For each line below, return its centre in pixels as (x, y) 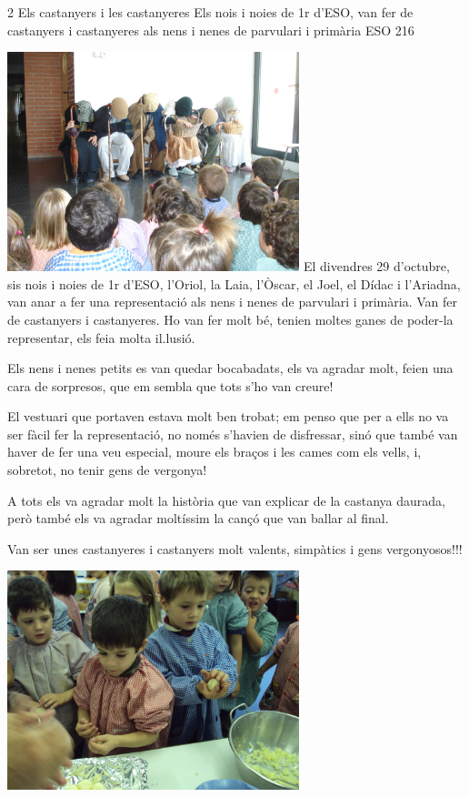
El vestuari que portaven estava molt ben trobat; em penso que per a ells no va (228, 416)
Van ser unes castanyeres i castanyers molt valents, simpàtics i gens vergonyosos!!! (235, 548)
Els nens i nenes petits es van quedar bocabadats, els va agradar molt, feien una (230, 368)
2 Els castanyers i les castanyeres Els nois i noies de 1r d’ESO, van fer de (210, 12)
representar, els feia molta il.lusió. (101, 337)
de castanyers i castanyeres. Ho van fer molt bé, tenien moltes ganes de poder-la (230, 319)
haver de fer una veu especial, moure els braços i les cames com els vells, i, (215, 452)
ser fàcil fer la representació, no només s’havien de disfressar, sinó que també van (233, 434)
